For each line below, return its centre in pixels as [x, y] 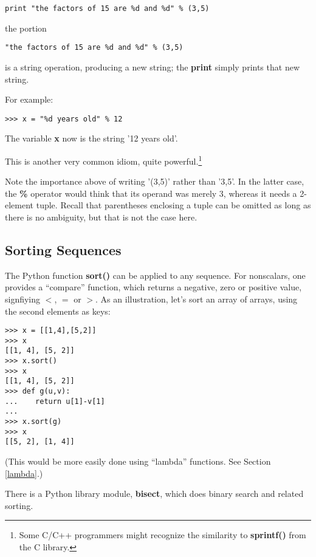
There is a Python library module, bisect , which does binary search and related [154, 494]
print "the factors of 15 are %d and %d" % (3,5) [107, 9]
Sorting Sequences [63, 249]
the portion [26, 28]
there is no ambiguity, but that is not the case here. [101, 217]
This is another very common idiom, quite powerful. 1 [104, 160]
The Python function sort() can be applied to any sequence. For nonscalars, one [155, 275]
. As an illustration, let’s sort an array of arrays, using [197, 299]
